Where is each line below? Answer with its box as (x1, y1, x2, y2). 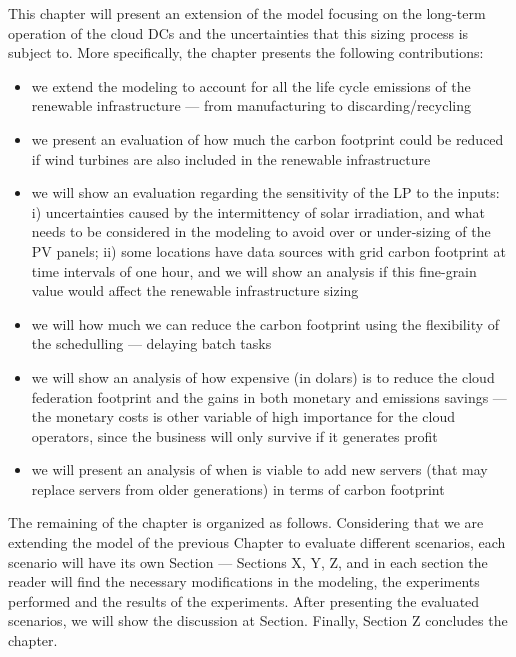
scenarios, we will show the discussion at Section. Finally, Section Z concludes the (8, 610, 508, 631)
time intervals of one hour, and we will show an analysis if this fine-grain (31, 260, 477, 281)
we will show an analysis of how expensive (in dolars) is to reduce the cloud (31, 366, 495, 387)
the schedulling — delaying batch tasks (31, 333, 272, 354)
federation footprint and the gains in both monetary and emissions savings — (31, 386, 507, 407)
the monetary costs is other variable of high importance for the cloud (31, 406, 455, 427)
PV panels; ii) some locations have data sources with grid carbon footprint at (31, 240, 506, 261)
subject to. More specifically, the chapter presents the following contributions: (8, 42, 484, 63)
